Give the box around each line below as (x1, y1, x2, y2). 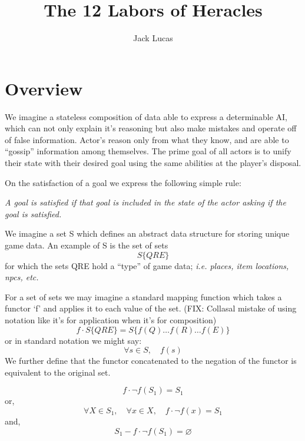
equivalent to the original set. (5, 366, 111, 378)
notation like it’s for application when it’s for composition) (5, 313, 217, 326)
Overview (5, 76, 83, 100)
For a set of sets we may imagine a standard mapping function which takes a (5, 290, 282, 303)
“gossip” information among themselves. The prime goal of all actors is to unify (5, 145, 291, 157)
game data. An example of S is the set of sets (5, 239, 168, 251)
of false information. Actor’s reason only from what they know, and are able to (5, 133, 289, 145)
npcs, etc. (5, 271, 39, 283)
